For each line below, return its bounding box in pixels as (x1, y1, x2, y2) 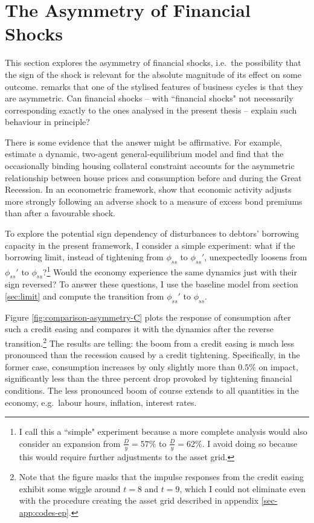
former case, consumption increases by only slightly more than (5, 360, 235, 373)
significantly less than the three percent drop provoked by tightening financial (5, 372, 292, 385)
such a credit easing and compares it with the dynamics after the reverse (5, 322, 274, 335)
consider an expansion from (19, 437, 121, 449)
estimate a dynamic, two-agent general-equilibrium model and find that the (5, 147, 284, 160)
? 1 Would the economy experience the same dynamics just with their (42, 264, 297, 278)
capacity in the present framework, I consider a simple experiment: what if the (5, 239, 295, 251)
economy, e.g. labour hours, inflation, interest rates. (5, 396, 197, 408)
